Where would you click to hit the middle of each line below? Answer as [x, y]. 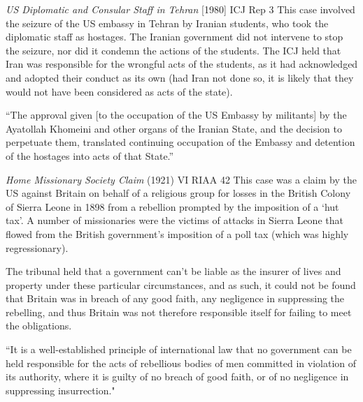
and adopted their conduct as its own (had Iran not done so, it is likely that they [180, 77]
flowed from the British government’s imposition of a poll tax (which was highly [177, 233]
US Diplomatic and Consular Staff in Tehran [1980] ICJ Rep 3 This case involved [180, 9]
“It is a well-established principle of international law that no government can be [179, 349]
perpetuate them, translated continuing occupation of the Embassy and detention [180, 142]
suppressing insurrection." [60, 390]
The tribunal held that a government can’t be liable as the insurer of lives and [173, 271]
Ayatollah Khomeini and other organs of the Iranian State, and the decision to [174, 128]
